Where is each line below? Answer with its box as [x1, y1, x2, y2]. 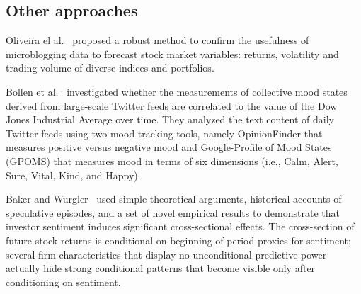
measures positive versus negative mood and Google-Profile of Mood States [6, 140, 332, 154]
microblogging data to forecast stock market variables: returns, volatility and [6, 46, 339, 61]
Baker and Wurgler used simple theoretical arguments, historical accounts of [6, 191, 342, 206]
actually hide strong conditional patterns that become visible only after [6, 261, 316, 276]
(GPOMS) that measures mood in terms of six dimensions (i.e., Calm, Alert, [6, 153, 338, 168]
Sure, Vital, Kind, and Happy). [6, 167, 141, 182]
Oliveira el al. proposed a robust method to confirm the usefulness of [6, 33, 309, 47]
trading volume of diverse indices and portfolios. [6, 60, 214, 75]
